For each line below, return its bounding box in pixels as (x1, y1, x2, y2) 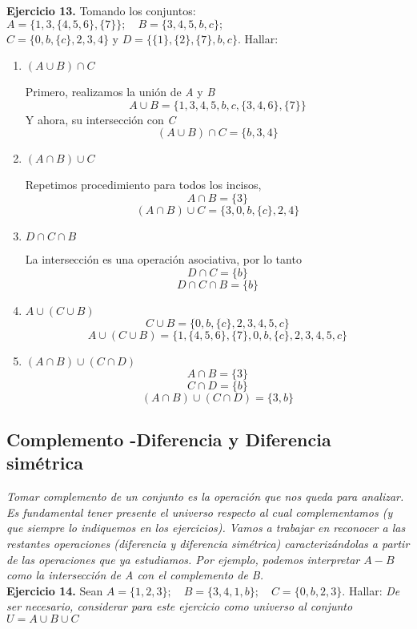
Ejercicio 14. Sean (6, 582, 103, 599)
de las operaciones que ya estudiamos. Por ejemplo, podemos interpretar (6, 550, 360, 567)
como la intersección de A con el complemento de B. (6, 567, 264, 583)
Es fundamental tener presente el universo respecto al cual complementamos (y (6, 503, 393, 520)
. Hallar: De (342, 582, 400, 599)
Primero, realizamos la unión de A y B (25, 83, 215, 100)
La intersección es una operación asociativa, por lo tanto (25, 250, 302, 267)
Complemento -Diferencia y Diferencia (6, 426, 331, 451)
